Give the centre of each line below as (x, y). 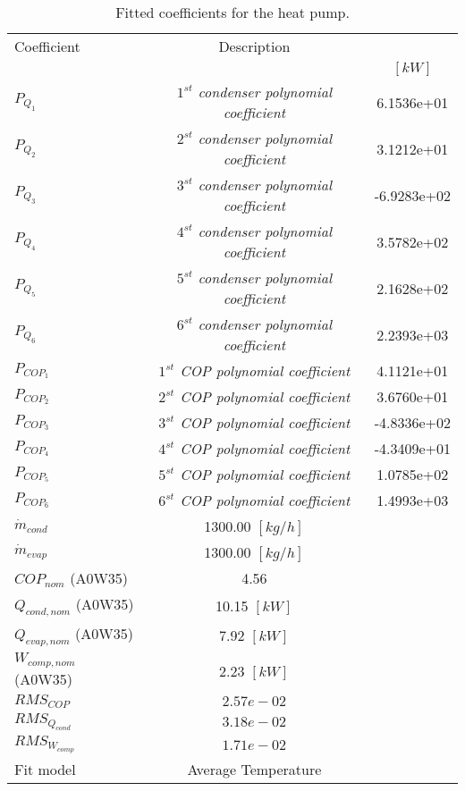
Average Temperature (254, 770)
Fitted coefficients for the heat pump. (232, 12)
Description (254, 46)
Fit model (45, 770)
